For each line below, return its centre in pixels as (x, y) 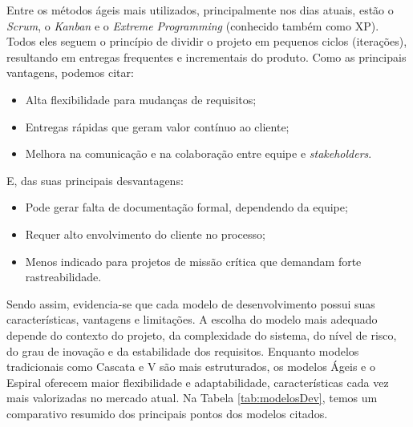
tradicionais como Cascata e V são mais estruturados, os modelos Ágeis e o (191, 367)
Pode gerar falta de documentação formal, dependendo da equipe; (186, 207)
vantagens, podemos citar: (70, 73)
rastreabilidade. (63, 277)
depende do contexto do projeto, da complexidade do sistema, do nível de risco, (202, 334)
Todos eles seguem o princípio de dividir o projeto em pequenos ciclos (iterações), (207, 41)
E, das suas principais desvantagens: (95, 180)
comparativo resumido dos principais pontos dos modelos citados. (167, 413)
